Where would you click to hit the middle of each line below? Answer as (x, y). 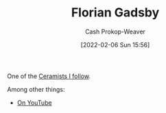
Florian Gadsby (115, 13)
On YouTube (35, 102)
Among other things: (36, 89)
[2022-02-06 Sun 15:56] (115, 45)
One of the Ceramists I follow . (49, 76)
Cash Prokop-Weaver (115, 32)
